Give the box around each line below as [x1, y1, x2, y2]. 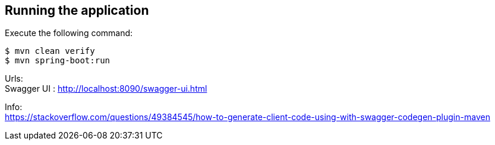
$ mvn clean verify [5, 46, 95, 56]
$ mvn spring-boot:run [5, 56, 111, 66]
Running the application [5, 3, 149, 18]
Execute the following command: [5, 28, 133, 38]
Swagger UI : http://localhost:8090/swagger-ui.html [5, 83, 207, 94]
